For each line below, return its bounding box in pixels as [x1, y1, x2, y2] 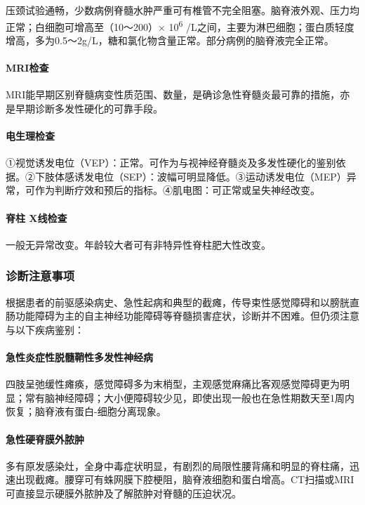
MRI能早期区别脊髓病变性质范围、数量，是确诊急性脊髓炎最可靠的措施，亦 [6, 87, 350, 102]
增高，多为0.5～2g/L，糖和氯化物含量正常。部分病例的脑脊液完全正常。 [6, 32, 334, 47]
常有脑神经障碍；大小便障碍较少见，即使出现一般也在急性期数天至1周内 [25, 390, 354, 405]
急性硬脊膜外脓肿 [6, 431, 84, 446]
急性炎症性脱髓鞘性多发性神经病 [6, 349, 153, 364]
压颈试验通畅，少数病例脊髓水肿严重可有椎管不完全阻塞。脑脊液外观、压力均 [6, 3, 359, 17]
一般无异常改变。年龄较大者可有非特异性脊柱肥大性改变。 [6, 237, 271, 251]
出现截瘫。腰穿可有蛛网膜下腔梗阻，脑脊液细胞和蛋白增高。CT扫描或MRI [15, 472, 354, 487]
